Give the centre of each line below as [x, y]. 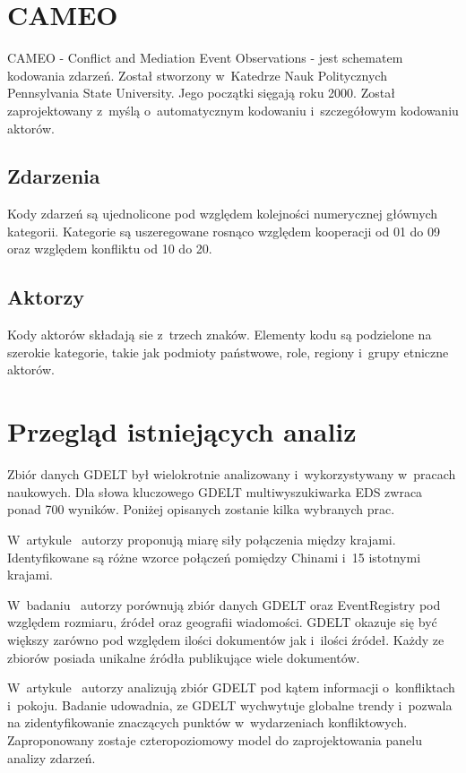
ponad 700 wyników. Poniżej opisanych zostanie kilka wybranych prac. [201, 509]
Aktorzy [46, 297]
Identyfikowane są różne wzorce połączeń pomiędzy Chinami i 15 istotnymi [214, 557]
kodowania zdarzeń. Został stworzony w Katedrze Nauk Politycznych [197, 75]
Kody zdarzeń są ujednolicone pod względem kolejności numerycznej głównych [223, 214]
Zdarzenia [54, 176]
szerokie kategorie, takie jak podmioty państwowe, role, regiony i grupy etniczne [228, 352]
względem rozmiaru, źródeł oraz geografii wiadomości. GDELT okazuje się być [222, 622]
